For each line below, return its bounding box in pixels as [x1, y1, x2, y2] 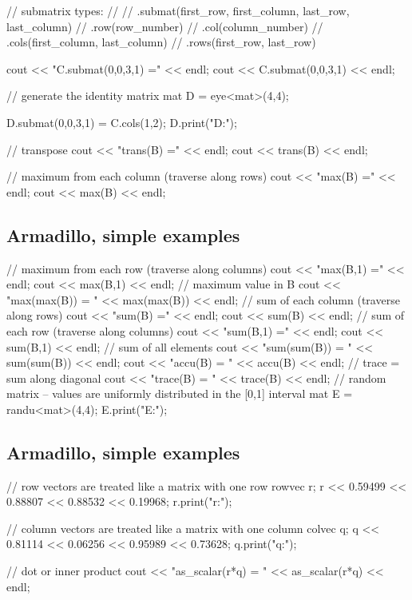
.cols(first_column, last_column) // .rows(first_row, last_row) [6, 34, 316, 50]
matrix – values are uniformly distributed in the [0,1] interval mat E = [6, 385, 353, 402]
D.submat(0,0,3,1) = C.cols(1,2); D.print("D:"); [6, 113, 237, 130]
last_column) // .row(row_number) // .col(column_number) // [6, 18, 323, 34]
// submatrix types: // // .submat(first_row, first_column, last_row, [6, 2, 350, 18]
